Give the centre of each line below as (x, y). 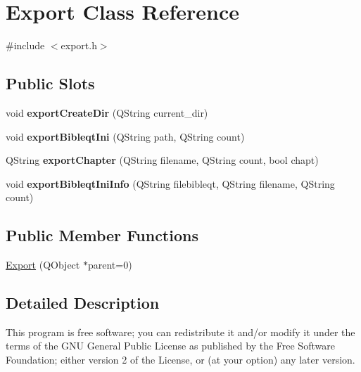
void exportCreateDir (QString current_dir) (107, 112)
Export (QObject (43, 265)
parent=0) (110, 265)
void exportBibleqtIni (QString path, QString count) (125, 136)
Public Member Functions (102, 235)
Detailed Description (83, 303)
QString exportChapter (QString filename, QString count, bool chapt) (162, 160)
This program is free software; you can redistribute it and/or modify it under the (180, 332)
